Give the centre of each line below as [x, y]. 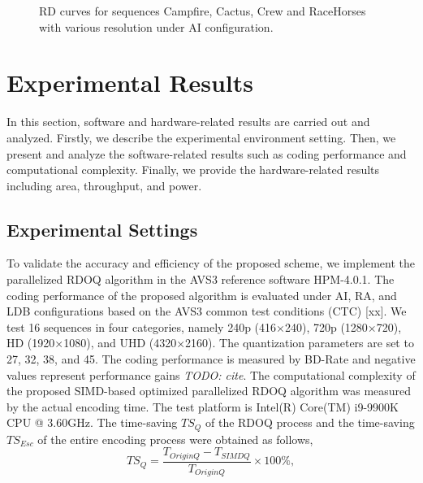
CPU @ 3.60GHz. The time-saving [92, 422]
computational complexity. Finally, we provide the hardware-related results [193, 170]
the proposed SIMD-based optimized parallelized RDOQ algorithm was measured [209, 391]
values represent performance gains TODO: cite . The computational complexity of [211, 374]
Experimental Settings [102, 229]
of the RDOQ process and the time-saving [310, 422]
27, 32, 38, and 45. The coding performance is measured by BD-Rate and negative [211, 359]
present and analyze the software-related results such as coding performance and [207, 153]
